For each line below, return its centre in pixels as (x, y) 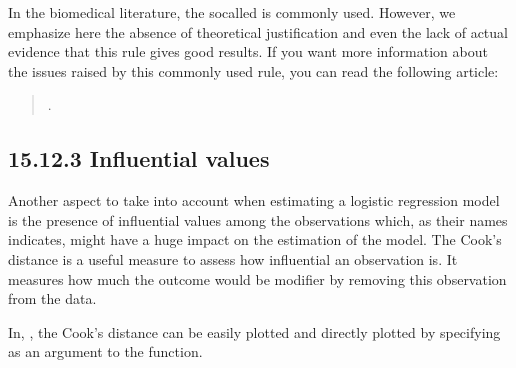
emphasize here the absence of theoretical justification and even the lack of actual (258, 31)
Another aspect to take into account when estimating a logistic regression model (254, 200)
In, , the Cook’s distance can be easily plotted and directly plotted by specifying (254, 331)
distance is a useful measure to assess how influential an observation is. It (233, 258)
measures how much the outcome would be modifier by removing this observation (257, 278)
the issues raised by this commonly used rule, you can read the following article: (253, 70)
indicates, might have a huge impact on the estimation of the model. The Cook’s (255, 239)
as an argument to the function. (105, 351)
